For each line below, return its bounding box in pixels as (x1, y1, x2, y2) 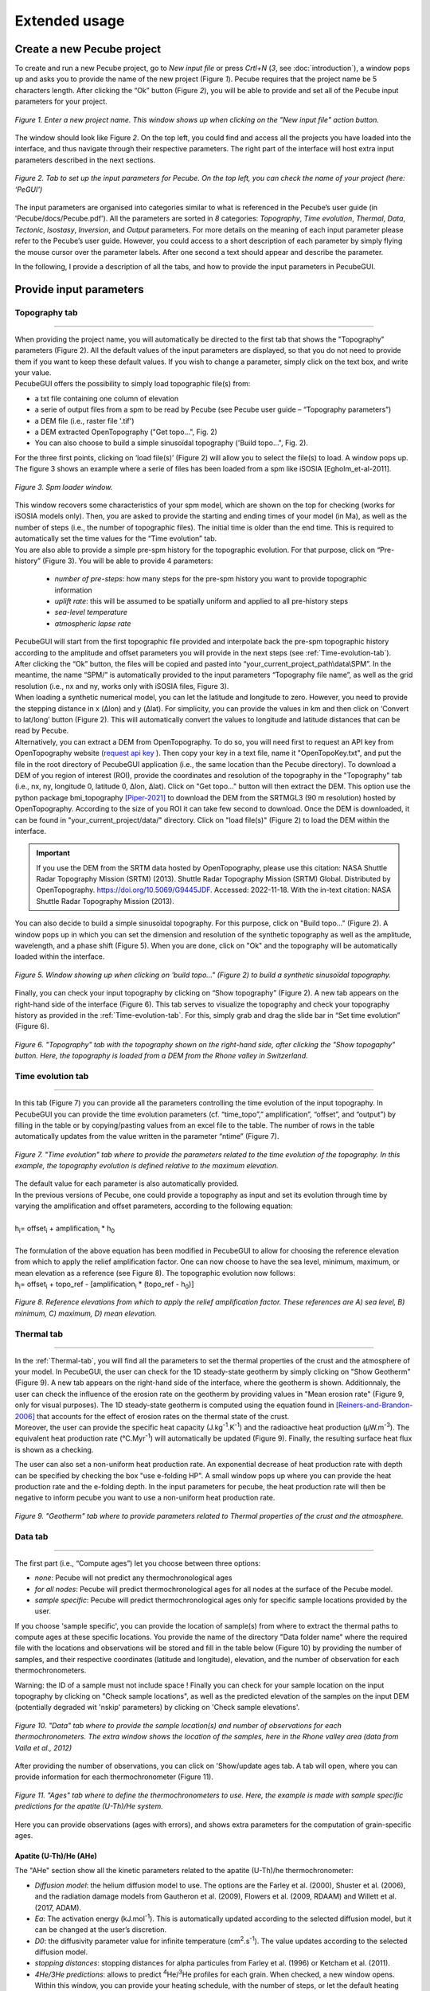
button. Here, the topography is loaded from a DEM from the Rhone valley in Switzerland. (14, 1051, 308, 1061)
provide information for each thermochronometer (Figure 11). (14, 1772, 214, 1782)
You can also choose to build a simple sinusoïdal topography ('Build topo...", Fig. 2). (34, 438, 308, 448)
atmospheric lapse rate (54, 618, 131, 628)
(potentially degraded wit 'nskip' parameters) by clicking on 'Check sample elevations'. (14, 1703, 300, 1712)
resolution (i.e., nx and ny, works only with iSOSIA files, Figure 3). (14, 681, 229, 690)
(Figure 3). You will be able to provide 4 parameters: (42, 556, 213, 565)
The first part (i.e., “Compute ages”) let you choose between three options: (14, 1558, 261, 1568)
